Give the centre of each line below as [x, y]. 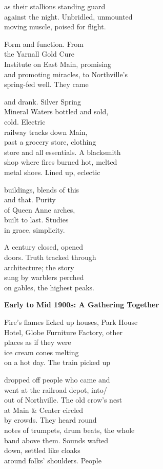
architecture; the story [39, 267]
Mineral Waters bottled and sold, [56, 111]
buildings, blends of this [42, 189]
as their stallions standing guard [55, 6]
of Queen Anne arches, [40, 209]
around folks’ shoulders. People [53, 460]
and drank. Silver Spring [43, 101]
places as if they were [38, 342]
